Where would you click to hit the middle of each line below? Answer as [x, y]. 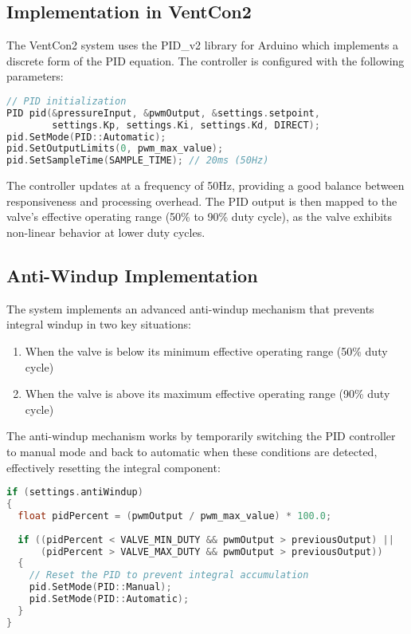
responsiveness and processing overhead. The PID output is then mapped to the [202, 201]
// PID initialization [67, 101]
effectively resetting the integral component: [114, 467]
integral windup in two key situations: [99, 324]
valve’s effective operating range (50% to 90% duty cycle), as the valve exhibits [200, 217]
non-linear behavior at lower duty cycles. [106, 232]
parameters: [35, 76]
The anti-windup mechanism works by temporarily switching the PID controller [201, 436]
